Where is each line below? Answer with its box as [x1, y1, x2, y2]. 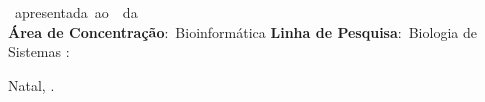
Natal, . [8, 74, 55, 95]
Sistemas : [8, 41, 70, 62]
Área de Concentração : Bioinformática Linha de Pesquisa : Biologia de [8, 21, 477, 42]
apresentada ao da [14, 2, 138, 23]
